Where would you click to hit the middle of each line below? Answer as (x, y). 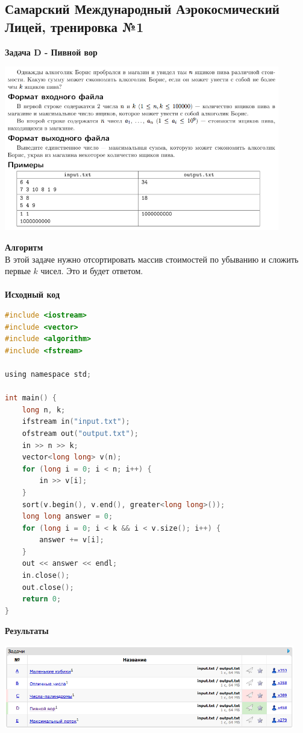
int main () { (31, 398)
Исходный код (33, 294)
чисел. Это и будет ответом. (92, 271)
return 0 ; (42, 599)
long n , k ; (44, 410)
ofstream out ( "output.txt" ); (80, 433)
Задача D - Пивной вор (51, 52)
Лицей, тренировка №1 (74, 26)
